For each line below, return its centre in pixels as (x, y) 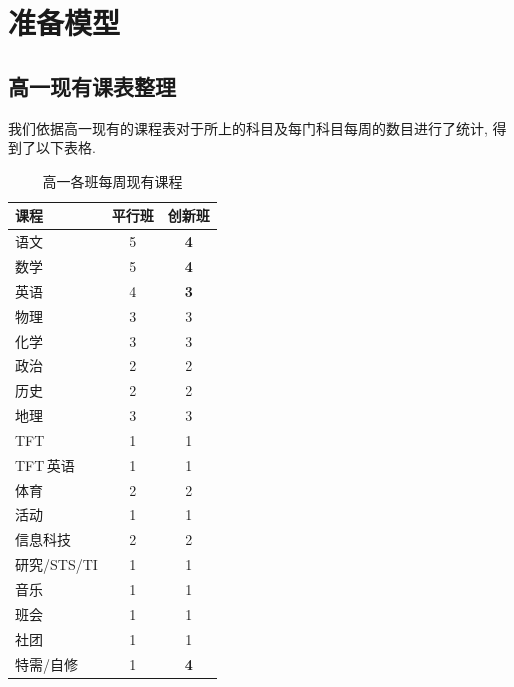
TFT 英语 (45, 464)
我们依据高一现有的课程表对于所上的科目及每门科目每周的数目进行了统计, (248, 127)
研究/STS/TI (56, 564)
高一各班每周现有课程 (112, 180)
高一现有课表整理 (92, 85)
